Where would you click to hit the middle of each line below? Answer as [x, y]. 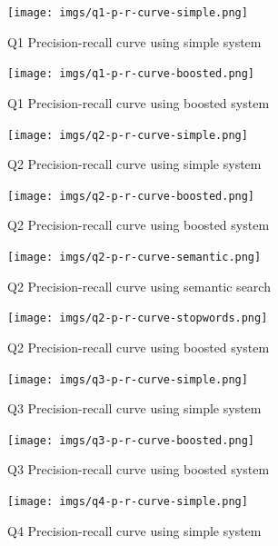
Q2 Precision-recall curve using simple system [134, 164]
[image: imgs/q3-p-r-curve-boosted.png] [131, 440]
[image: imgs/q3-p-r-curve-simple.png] [128, 379]
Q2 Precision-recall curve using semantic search [139, 286]
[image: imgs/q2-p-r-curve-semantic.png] [134, 257]
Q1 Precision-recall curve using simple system [134, 41]
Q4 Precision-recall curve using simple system [134, 530]
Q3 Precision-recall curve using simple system [134, 408]
